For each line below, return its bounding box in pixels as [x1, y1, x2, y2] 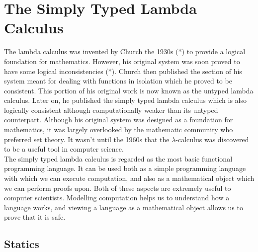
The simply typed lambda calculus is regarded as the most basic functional [4, 153, 233, 164]
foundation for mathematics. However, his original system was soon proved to [4, 56, 240, 66]
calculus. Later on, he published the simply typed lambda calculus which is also [4, 95, 247, 105]
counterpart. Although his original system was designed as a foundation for [4, 114, 233, 125]
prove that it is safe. [4, 212, 66, 222]
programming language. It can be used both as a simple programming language [4, 163, 246, 173]
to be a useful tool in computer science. [4, 144, 124, 154]
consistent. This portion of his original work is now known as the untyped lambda [4, 85, 254, 95]
